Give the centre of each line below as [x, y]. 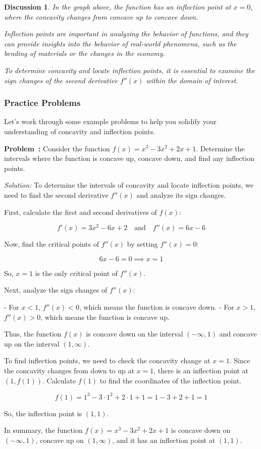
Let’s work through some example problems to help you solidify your [111, 121]
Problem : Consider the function [57, 148]
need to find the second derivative [56, 194]
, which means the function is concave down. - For [156, 306]
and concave [238, 334]
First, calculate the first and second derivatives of [81, 212]
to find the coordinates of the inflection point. [170, 380]
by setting [142, 244]
